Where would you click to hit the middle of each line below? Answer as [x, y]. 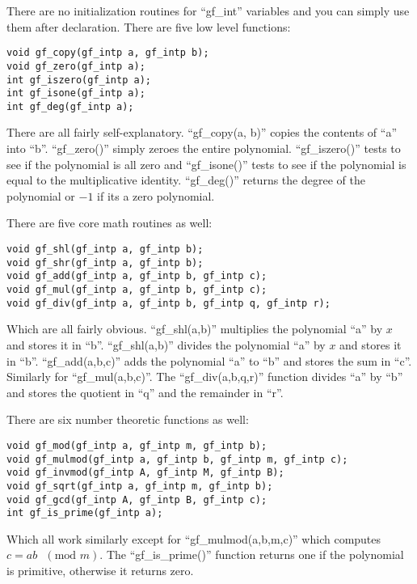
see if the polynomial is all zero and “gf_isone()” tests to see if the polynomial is [206, 164]
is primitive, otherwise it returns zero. [100, 570]
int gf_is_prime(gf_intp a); [85, 513]
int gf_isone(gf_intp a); [76, 93]
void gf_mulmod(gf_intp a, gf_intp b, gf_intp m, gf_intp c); [177, 459]
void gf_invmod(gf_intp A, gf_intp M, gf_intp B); [145, 473]
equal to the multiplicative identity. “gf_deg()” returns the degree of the [186, 180]
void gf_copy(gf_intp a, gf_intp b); [108, 53]
